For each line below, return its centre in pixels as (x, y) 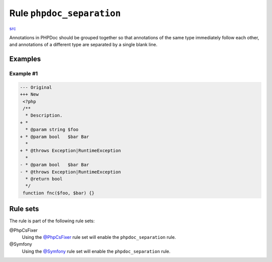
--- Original (36, 87)
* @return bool (44, 179)
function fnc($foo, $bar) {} (59, 193)
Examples (25, 59)
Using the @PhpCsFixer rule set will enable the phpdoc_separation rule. (99, 237)
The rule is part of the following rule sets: (52, 221)
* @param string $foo (52, 130)
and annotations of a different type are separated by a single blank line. (83, 45)
